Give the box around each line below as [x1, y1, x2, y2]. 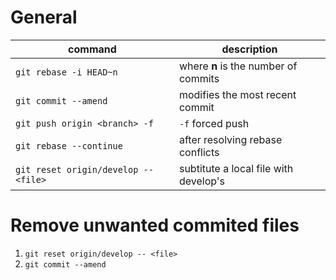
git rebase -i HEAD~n [15, 66, 118, 78]
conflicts [178, 145, 220, 159]
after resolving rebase [178, 132, 283, 146]
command [68, 42, 117, 56]
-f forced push [178, 116, 250, 130]
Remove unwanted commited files [10, 214, 300, 237]
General [10, 6, 78, 29]
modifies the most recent [178, 87, 297, 101]
